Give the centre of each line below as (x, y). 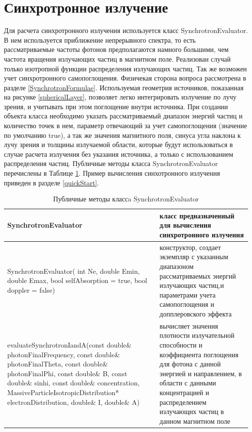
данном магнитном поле (195, 421)
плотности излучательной (197, 335)
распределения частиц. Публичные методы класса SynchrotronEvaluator (111, 163)
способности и (181, 345)
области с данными (188, 383)
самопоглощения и (187, 304)
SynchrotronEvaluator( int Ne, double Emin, (74, 271)
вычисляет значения (189, 325)
